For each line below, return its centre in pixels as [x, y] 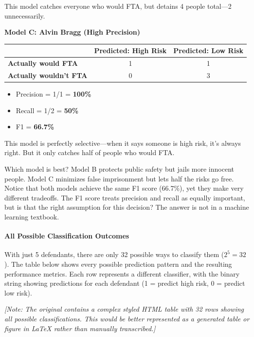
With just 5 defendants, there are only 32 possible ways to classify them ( [114, 254]
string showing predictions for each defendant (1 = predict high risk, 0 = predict [125, 283]
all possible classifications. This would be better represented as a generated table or [127, 318]
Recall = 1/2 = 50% [47, 110]
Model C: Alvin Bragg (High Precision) [73, 32]
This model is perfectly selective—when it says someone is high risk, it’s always [123, 143]
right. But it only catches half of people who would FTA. [90, 152]
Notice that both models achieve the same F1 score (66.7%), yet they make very [124, 188]
